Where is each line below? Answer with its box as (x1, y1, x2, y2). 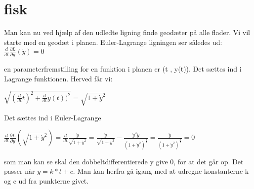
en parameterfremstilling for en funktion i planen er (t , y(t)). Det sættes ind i (4, 64, 242, 74)
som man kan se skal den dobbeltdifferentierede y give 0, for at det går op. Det (4, 156, 244, 166)
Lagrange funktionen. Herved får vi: (4, 73, 113, 83)
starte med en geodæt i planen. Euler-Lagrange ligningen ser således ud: (4, 37, 222, 47)
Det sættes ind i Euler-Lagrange (4, 112, 101, 122)
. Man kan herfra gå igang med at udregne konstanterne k (73, 166, 249, 176)
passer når (4, 166, 35, 176)
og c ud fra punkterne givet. (4, 176, 89, 186)
